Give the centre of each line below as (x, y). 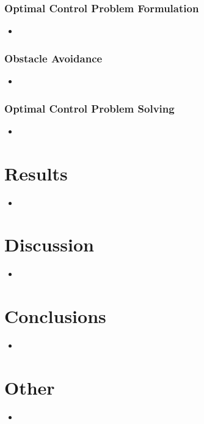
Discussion (49, 244)
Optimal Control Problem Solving (89, 108)
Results (36, 173)
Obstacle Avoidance (53, 58)
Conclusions (55, 316)
